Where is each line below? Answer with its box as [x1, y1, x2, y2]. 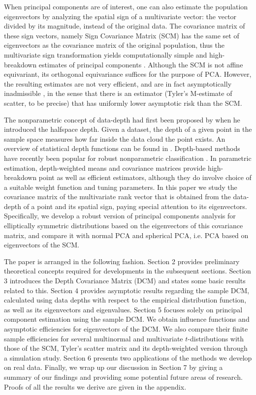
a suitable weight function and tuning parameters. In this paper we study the [4, 182, 237, 192]
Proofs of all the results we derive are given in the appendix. [4, 381, 187, 392]
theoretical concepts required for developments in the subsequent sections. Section [4, 266, 251, 276]
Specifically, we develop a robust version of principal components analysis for [4, 211, 236, 221]
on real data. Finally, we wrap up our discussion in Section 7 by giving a [4, 362, 223, 372]
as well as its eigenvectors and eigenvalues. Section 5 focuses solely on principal [4, 304, 243, 314]
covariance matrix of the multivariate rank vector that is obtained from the [4, 191, 231, 202]
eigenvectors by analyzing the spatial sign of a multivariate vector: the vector [4, 11, 237, 21]
